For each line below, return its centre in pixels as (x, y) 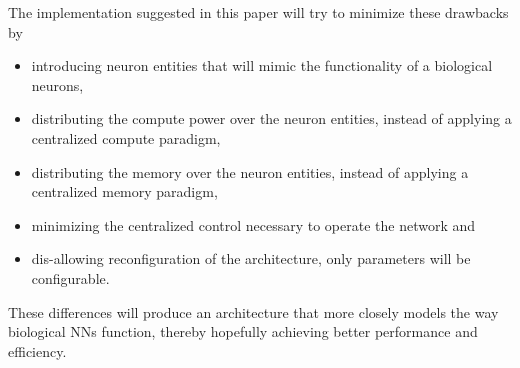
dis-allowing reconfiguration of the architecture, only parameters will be (251, 258)
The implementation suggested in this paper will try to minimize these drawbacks (258, 12)
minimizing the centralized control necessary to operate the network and (253, 224)
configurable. (70, 277)
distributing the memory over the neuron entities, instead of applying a (250, 171)
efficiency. (37, 350)
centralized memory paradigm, (124, 191)
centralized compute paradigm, (126, 137)
